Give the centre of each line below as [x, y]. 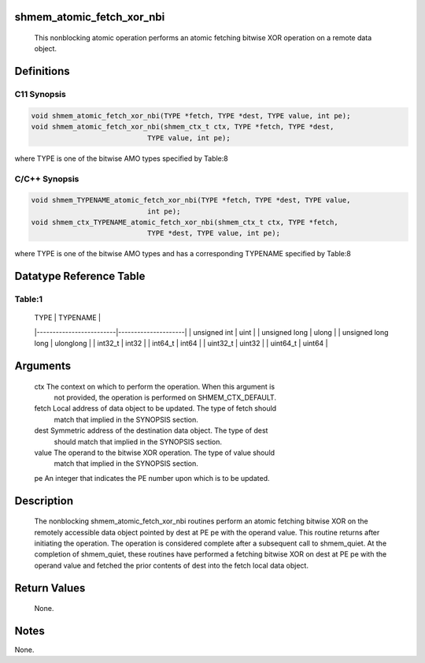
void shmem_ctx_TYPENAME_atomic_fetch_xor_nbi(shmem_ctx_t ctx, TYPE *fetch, [185, 222]
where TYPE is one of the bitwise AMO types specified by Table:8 [121, 158]
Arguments [43, 366]
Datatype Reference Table [80, 276]
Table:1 [29, 300]
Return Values [50, 588]
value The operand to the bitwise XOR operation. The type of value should [155, 453]
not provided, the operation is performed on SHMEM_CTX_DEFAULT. [165, 397]
